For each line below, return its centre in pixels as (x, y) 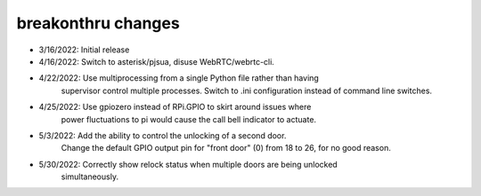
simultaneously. (90, 176)
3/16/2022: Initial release (84, 50)
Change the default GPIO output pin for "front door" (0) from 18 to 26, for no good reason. (226, 148)
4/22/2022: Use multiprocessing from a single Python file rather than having (179, 78)
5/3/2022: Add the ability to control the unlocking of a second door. (163, 135)
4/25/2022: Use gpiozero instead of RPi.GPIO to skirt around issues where (175, 107)
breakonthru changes (98, 23)
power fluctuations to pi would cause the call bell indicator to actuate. (188, 119)
